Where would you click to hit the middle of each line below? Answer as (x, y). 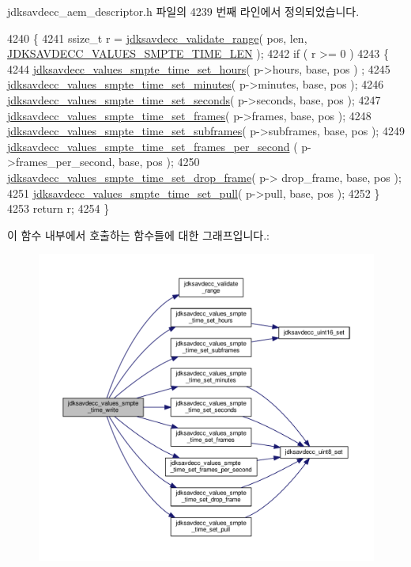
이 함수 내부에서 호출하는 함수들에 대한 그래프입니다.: (138, 234)
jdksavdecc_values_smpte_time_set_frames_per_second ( (153, 146)
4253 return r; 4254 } (58, 208)
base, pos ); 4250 (159, 162)
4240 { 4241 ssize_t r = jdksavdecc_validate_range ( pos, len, (157, 38)
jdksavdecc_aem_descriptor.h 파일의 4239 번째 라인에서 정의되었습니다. (183, 11)
